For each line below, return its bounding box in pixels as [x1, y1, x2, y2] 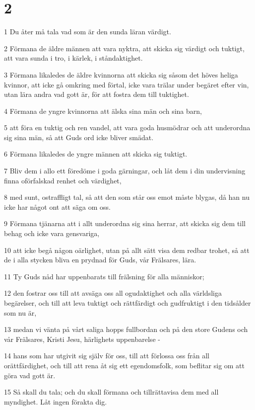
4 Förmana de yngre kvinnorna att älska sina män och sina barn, [4, 105, 202, 116]
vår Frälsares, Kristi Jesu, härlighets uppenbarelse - [4, 333, 160, 344]
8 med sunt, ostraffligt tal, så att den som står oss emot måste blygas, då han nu [4, 192, 250, 202]
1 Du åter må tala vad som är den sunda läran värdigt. [4, 26, 171, 37]
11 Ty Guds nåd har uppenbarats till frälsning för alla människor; [4, 271, 204, 281]
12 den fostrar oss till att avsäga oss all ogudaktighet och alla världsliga [4, 288, 222, 298]
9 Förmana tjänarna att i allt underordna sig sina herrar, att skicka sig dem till [4, 218, 246, 229]
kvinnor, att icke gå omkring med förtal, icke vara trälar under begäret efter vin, [4, 79, 249, 89]
